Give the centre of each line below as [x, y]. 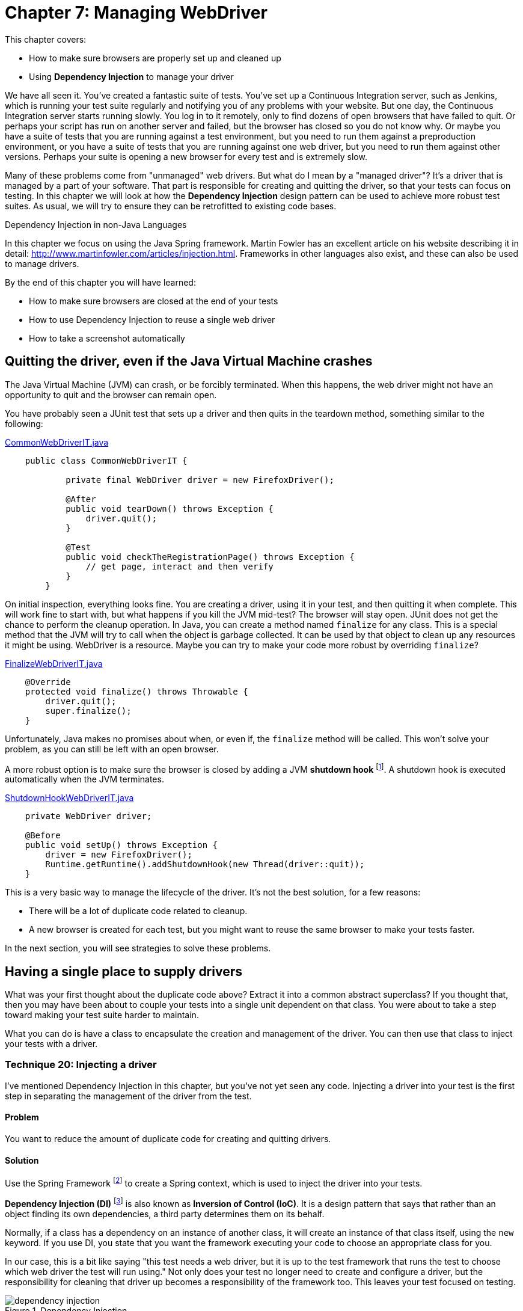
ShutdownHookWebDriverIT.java [69, 798]
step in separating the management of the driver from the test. [128, 1096]
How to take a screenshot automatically [107, 338]
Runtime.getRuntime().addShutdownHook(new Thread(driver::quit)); [205, 864]
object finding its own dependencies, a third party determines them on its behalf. [165, 1214]
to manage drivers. [42, 263]
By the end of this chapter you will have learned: [100, 282]
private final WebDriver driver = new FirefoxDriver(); [200, 480]
